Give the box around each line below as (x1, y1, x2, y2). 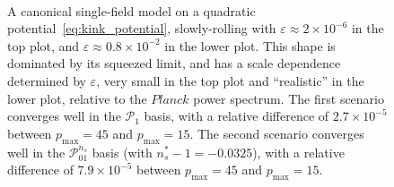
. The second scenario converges (189, 123, 364, 142)
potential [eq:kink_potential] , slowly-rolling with (7, 19, 276, 38)
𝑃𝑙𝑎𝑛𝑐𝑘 (151, 93, 189, 106)
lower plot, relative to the (7, 89, 147, 107)
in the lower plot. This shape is (164, 36, 336, 55)
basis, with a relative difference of (144, 106, 329, 125)
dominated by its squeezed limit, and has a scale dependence (7, 54, 341, 72)
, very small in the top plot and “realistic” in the (96, 71, 364, 89)
